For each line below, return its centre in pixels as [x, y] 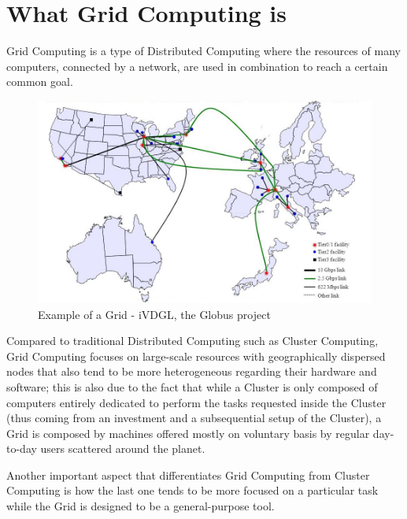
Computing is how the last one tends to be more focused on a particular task [192, 490]
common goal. [40, 82]
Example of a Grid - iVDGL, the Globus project [154, 314]
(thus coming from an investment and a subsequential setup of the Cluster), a [194, 418]
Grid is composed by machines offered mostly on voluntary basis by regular [188, 433]
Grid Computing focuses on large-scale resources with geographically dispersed [196, 356]
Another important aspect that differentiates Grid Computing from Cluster [188, 475]
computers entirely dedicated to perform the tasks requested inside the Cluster [196, 402]
